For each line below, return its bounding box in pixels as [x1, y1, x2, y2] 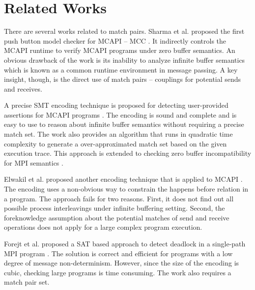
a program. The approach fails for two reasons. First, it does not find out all [4, 193, 234, 203]
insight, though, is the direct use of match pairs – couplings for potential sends [4, 74, 241, 84]
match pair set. [4, 277, 50, 287]
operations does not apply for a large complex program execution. [4, 222, 202, 232]
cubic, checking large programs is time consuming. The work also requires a [4, 267, 231, 277]
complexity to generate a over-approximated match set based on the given [4, 138, 227, 148]
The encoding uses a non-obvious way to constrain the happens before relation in [4, 184, 249, 194]
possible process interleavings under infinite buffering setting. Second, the [4, 203, 225, 213]
